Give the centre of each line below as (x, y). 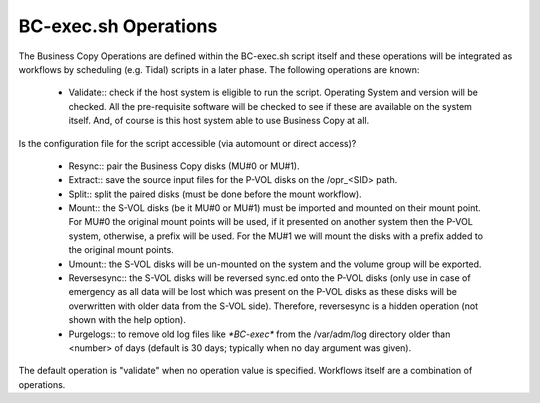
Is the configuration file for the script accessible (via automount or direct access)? (187, 143)
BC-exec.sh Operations (118, 26)
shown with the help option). (127, 320)
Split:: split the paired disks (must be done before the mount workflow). (215, 194)
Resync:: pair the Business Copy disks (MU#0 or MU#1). (184, 166)
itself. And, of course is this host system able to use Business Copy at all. (219, 121)
